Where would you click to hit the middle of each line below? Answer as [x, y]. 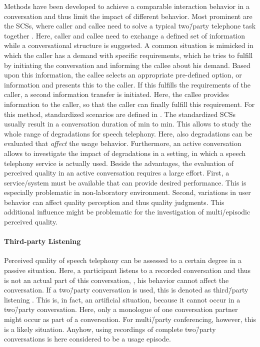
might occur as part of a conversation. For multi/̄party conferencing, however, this [130, 319]
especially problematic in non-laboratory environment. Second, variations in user [127, 192]
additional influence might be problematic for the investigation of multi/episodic [127, 212]
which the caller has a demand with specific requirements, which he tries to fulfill [128, 55]
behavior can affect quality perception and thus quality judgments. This [114, 202]
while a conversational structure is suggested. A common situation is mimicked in [129, 45]
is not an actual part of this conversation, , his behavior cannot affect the [116, 280]
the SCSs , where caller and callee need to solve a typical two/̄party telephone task [130, 26]
